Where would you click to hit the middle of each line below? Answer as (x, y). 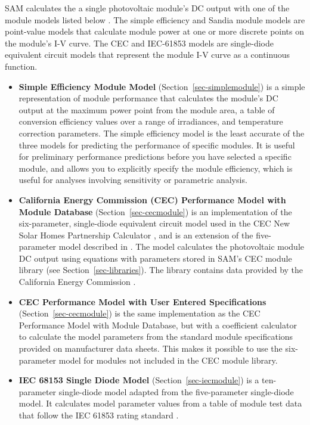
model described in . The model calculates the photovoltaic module (181, 246)
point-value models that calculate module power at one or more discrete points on (155, 31)
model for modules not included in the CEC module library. (168, 360)
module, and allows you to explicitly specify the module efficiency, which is (156, 168)
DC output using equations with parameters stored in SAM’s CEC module (155, 258)
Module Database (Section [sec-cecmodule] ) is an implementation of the (155, 211)
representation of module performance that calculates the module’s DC (148, 98)
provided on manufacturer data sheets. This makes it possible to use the (151, 348)
